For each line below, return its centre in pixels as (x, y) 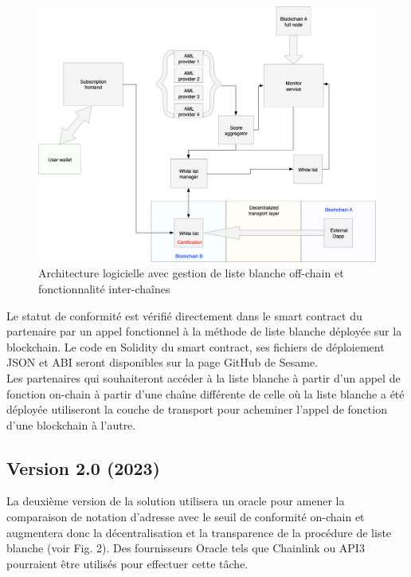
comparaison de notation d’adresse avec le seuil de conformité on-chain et (186, 517)
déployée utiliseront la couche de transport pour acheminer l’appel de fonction (197, 409)
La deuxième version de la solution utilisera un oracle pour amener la (176, 501)
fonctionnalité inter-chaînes (104, 288)
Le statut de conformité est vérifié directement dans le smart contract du (184, 315)
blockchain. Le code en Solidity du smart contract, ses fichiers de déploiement (196, 346)
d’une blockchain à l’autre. (71, 424)
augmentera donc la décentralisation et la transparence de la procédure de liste (199, 532)
